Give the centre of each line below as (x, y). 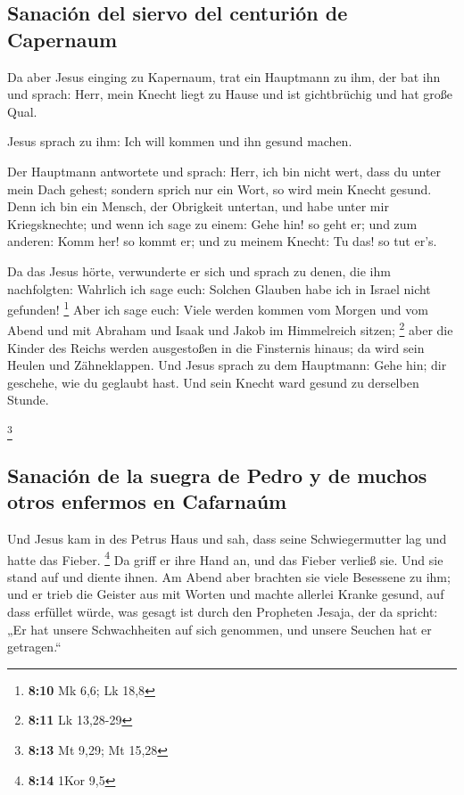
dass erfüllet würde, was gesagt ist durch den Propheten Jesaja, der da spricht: (223, 611)
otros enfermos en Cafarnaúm (147, 501)
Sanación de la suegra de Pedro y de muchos (217, 475)
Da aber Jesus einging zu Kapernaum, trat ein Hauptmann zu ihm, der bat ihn (224, 76)
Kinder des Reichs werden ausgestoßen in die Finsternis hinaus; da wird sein (216, 347)
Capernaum (62, 39)
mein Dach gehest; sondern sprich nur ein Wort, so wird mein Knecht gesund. (220, 189)
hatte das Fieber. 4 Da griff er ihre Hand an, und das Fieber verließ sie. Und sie (225, 558)
